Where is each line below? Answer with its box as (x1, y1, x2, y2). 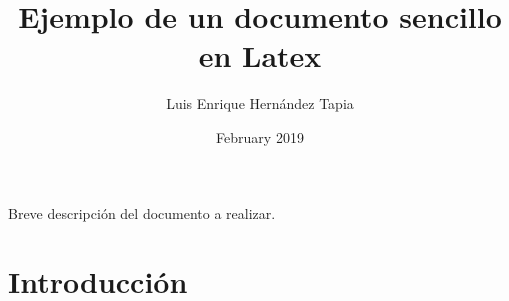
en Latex (198, 35, 322, 76)
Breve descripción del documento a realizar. (8, 202, 276, 223)
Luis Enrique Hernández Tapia (166, 93, 354, 114)
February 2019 (216, 126, 304, 147)
